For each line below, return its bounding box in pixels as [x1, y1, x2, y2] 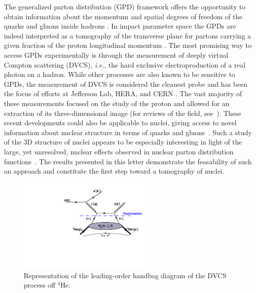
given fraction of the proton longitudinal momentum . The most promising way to [4, 40, 252, 50]
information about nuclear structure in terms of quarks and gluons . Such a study [4, 127, 252, 137]
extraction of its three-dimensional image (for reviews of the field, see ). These [4, 108, 241, 118]
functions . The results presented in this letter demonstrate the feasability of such [4, 156, 252, 166]
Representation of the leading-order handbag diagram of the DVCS [24, 270, 226, 280]
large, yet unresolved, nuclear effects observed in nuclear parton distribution [4, 146, 234, 156]
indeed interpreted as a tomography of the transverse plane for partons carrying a [4, 30, 251, 40]
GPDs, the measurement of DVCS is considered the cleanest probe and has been [4, 78, 248, 89]
